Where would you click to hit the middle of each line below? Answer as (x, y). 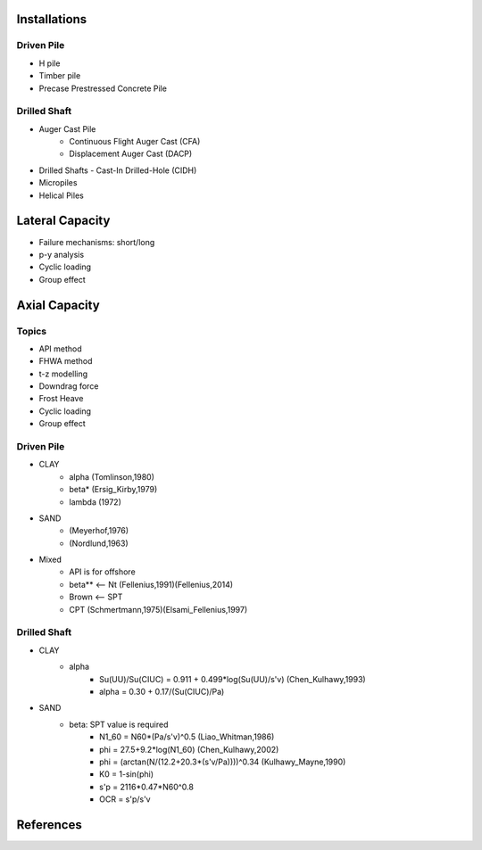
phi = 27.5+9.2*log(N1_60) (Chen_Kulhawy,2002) (189, 749)
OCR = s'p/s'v (125, 799)
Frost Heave (61, 399)
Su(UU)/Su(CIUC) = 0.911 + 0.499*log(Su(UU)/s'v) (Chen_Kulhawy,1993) (233, 679)
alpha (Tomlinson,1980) (112, 476)
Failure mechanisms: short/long (97, 242)
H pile (50, 63)
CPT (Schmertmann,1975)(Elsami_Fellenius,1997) (158, 609)
